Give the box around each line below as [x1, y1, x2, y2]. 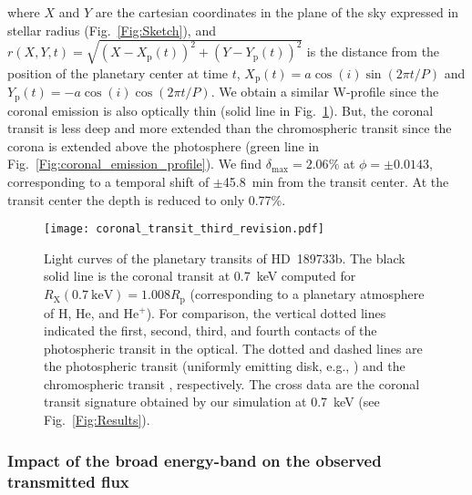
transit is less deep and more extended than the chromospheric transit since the [7, 119, 452, 138]
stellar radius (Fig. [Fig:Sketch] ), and [7, 20, 216, 39]
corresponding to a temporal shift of [7, 172, 210, 191]
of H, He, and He [44, 303, 139, 322]
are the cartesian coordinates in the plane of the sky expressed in [95, 3, 459, 21]
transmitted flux [7, 469, 129, 492]
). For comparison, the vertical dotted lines [146, 303, 386, 322]
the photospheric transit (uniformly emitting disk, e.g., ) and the [44, 356, 405, 376]
